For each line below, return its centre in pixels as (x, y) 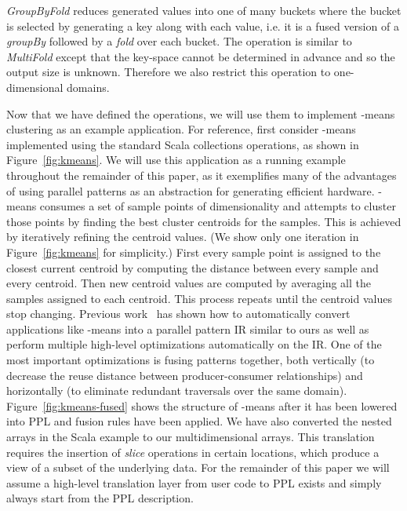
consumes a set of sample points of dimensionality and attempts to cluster (218, 206)
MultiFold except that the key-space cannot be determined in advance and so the (201, 56)
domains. (88, 87)
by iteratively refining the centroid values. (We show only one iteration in (183, 237)
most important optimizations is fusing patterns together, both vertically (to (191, 360)
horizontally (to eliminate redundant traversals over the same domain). (177, 391)
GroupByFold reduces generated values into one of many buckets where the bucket (204, 10)
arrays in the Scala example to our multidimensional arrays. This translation (191, 437)
